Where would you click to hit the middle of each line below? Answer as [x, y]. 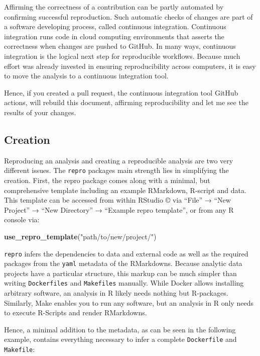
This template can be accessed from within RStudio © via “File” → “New [117, 200]
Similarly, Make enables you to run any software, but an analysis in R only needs [129, 302]
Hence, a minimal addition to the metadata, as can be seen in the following [120, 329]
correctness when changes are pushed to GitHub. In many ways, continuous [120, 46]
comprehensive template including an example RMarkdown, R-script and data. [125, 190]
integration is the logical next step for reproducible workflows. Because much [122, 56]
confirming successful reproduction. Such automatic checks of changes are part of [128, 16]
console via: [22, 219]
